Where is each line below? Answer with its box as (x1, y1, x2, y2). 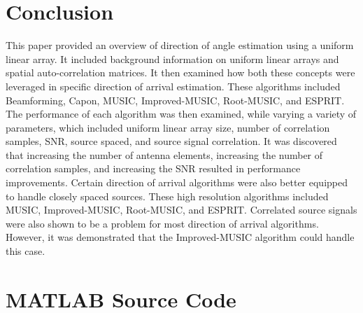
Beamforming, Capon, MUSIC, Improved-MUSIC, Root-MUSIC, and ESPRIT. (6, 92, 345, 107)
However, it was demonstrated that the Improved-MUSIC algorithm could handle (6, 230, 355, 244)
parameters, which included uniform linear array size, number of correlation (6, 120, 330, 134)
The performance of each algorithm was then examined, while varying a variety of (6, 106, 357, 121)
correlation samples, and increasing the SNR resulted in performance (6, 161, 301, 176)
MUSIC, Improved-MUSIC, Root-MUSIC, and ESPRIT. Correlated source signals (6, 202, 357, 217)
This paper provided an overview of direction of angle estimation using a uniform (6, 38, 354, 53)
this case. (6, 244, 45, 258)
